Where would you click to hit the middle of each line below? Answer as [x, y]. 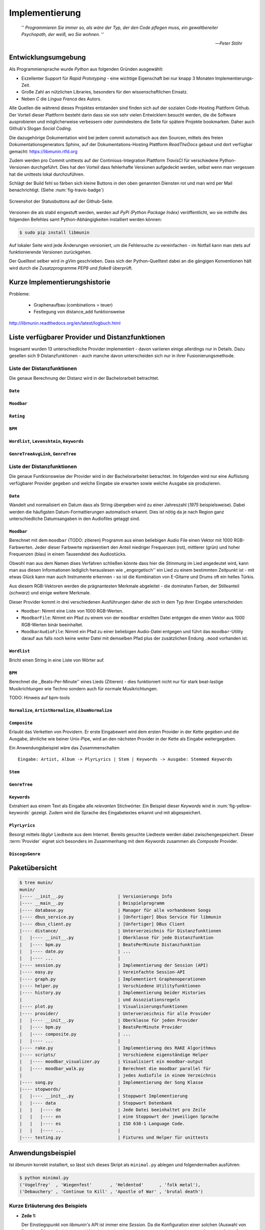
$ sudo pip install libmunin [54, 232]
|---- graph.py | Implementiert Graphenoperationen [113, 979]
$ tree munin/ [36, 883]
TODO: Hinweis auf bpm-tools [40, 698]
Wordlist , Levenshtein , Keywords [46, 441]
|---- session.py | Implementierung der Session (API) [114, 965]
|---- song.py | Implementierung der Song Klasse [111, 1082]
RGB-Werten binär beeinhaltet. [52, 624]
